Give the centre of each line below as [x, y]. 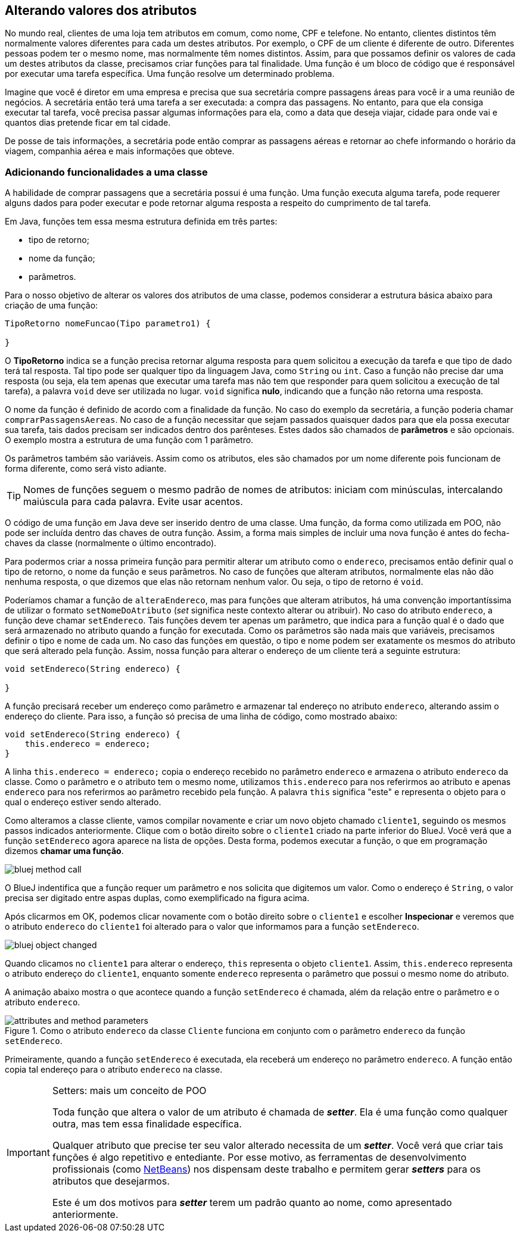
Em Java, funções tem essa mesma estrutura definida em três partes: [141, 222]
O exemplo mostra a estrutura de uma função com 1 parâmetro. [129, 440]
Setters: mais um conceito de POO [129, 1091]
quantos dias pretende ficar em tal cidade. [88, 123]
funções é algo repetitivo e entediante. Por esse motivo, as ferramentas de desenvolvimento [259, 1157]
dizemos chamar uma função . [64, 851]
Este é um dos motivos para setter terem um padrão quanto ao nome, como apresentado [252, 1203]
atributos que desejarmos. [111, 1181]
